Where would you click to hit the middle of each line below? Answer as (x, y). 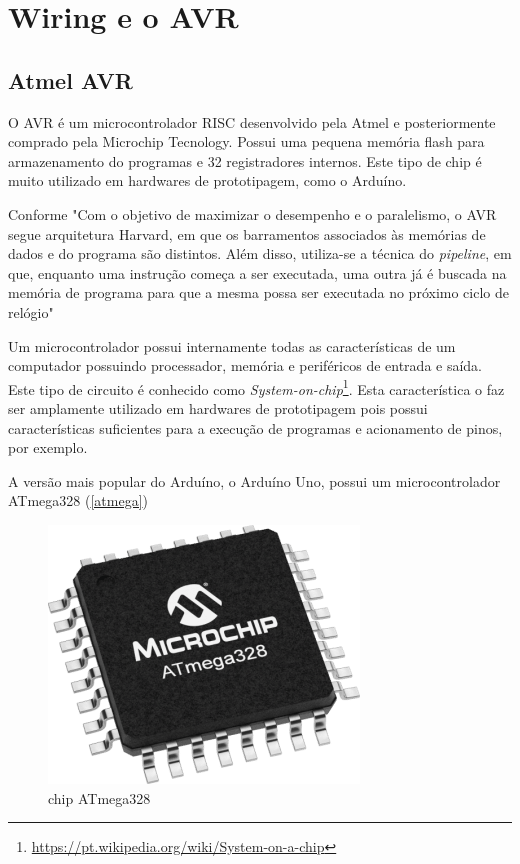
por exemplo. (48, 447)
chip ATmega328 (99, 797)
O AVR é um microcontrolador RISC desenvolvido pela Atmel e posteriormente (252, 121)
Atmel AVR (70, 79)
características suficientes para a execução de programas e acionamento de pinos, (255, 427)
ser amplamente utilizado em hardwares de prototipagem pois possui (218, 407)
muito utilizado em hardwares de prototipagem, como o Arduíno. (207, 180)
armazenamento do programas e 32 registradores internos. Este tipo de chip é (245, 160)
